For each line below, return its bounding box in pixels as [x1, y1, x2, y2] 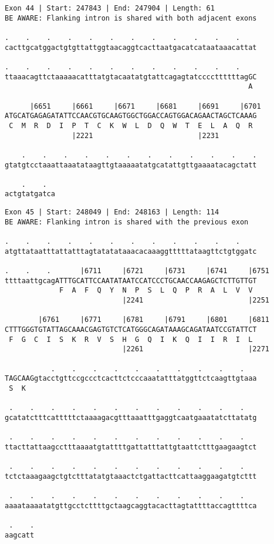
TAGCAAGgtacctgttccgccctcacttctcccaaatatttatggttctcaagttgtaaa [5, 374, 257, 383]
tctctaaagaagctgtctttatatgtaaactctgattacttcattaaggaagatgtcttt [5, 472, 257, 481]
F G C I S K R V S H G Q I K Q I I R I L [9, 335, 253, 344]
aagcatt [5, 530, 35, 539]
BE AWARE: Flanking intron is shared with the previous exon [5, 217, 249, 226]
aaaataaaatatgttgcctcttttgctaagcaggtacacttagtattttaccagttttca [5, 501, 257, 510]
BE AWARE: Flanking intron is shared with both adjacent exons [5, 14, 257, 22]
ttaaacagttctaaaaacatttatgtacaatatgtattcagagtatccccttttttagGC [5, 72, 257, 81]
